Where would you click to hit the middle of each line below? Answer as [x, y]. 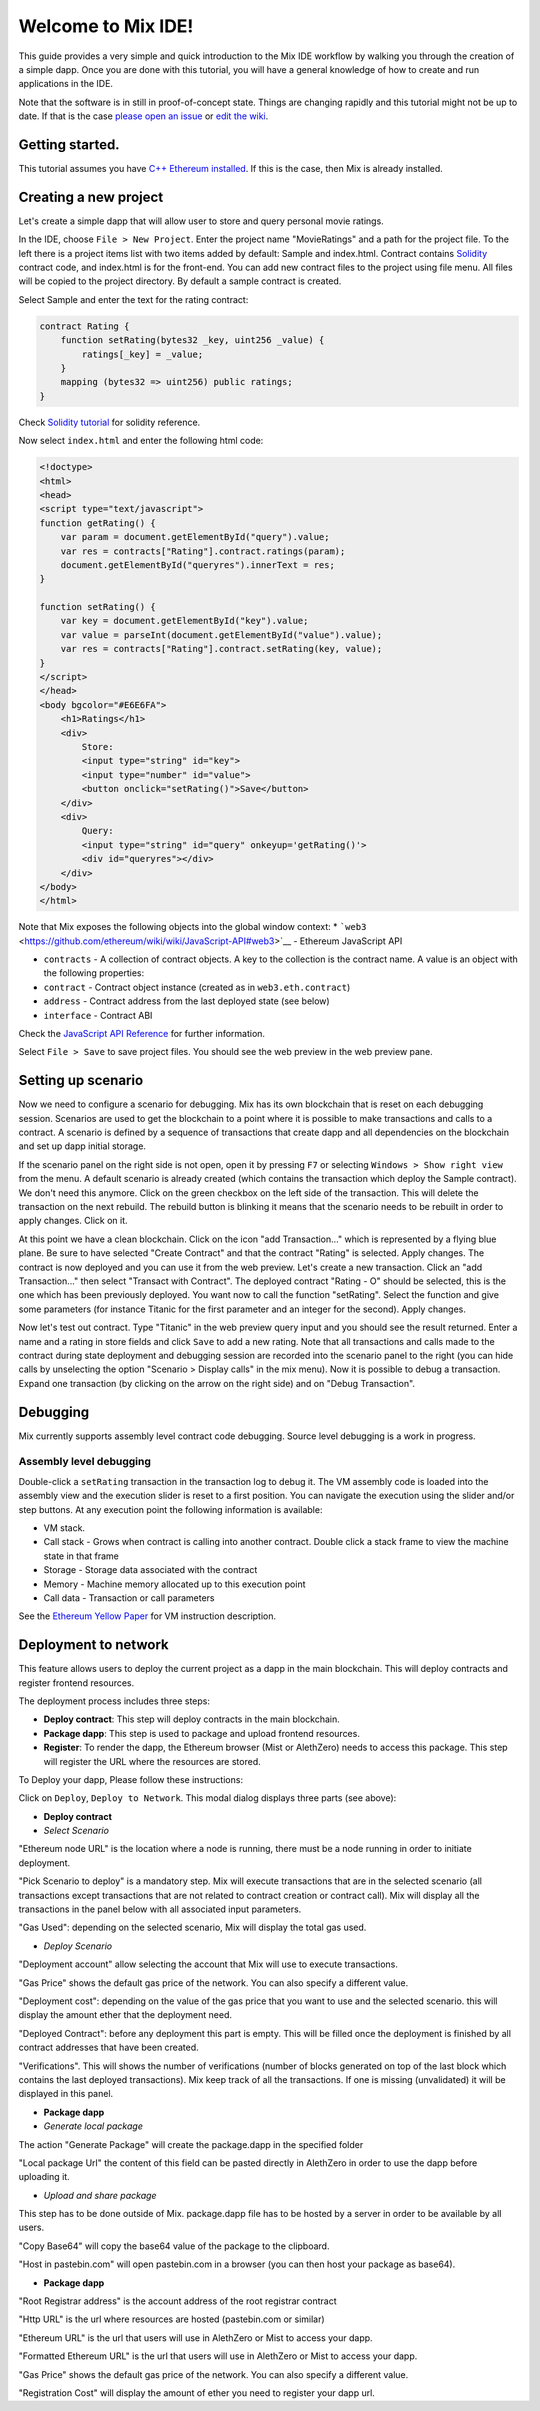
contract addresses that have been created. [108, 2047]
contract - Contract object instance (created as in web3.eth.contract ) [197, 987]
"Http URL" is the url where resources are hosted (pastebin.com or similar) [171, 2319]
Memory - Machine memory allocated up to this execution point [174, 1584]
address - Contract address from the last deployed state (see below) [186, 1001]
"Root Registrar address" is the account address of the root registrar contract [177, 2301]
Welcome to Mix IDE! [106, 26]
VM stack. [64, 1527]
